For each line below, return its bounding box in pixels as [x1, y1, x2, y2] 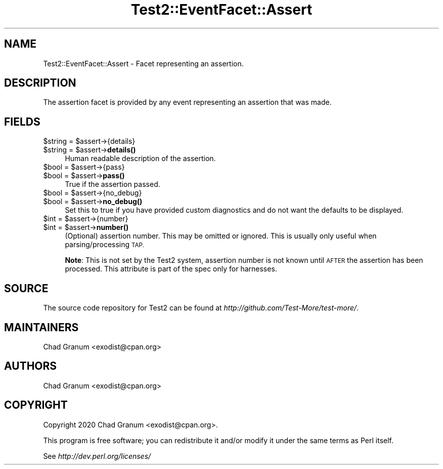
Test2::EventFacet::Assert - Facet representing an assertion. [43, 59, 244, 68]
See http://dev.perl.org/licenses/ [43, 451, 151, 460]
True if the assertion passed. [65, 180, 160, 189]
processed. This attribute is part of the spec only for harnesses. [65, 264, 277, 273]
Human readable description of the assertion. [65, 154, 216, 163]
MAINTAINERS [4, 321, 79, 334]
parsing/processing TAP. [65, 240, 145, 249]
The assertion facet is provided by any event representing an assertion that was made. [43, 98, 332, 107]
